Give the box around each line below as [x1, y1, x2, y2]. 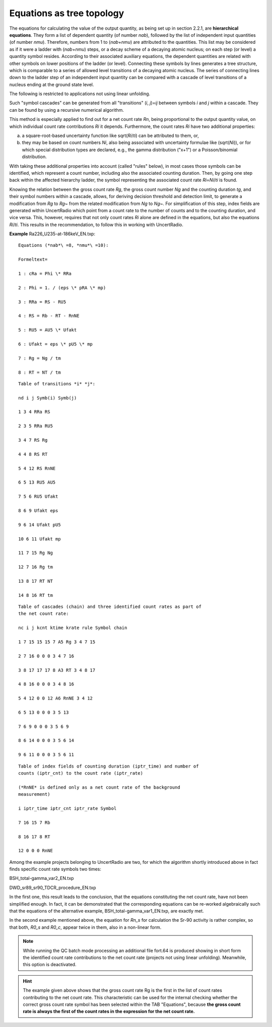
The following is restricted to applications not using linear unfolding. [9, 91, 151, 97]
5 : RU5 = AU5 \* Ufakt [18, 327, 77, 333]
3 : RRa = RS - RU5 [18, 299, 66, 305]
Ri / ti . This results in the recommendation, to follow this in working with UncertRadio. [9, 222, 184, 228]
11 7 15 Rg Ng [18, 550, 53, 556]
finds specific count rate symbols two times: [9, 866, 102, 872]
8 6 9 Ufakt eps [18, 508, 58, 513]
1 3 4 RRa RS [18, 409, 50, 415]
